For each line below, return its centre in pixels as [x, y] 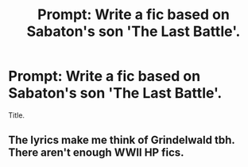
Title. [17, 115]
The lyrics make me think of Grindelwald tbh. [122, 140]
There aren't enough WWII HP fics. [96, 153]
